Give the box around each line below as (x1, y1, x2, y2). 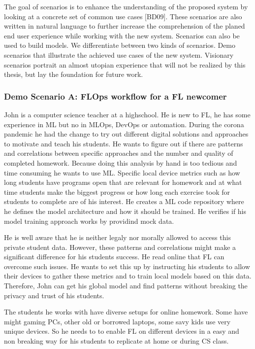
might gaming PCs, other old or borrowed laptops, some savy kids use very (4, 316, 231, 326)
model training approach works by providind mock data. (4, 215, 174, 226)
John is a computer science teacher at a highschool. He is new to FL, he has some (4, 109, 251, 119)
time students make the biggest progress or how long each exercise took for (4, 186, 230, 197)
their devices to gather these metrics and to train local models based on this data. (4, 271, 252, 281)
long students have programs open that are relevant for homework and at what (4, 177, 242, 187)
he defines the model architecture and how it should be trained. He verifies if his (4, 206, 247, 216)
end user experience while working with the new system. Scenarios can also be (4, 30, 240, 40)
